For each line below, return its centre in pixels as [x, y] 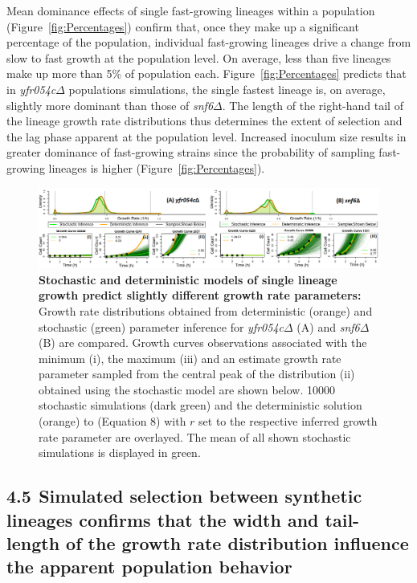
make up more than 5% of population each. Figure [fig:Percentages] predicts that [206, 73]
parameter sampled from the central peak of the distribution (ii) [197, 374]
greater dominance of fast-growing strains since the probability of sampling [191, 152]
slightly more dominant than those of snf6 [110, 105]
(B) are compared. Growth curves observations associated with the [203, 342]
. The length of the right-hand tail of [313, 105]
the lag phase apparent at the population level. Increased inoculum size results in [206, 136]
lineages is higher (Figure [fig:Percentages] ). [157, 167]
